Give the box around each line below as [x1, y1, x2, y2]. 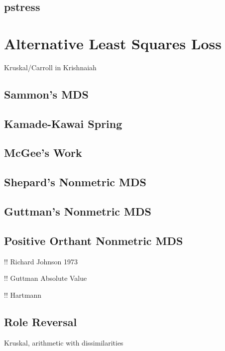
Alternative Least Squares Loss [4, 33, 222, 53]
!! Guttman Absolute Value [4, 273, 87, 283]
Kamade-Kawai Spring [4, 116, 122, 131]
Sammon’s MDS [4, 86, 89, 102]
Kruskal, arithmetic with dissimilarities [4, 337, 123, 348]
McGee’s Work [4, 145, 82, 160]
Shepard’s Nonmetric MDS [4, 174, 146, 190]
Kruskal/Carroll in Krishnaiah [4, 62, 97, 72]
